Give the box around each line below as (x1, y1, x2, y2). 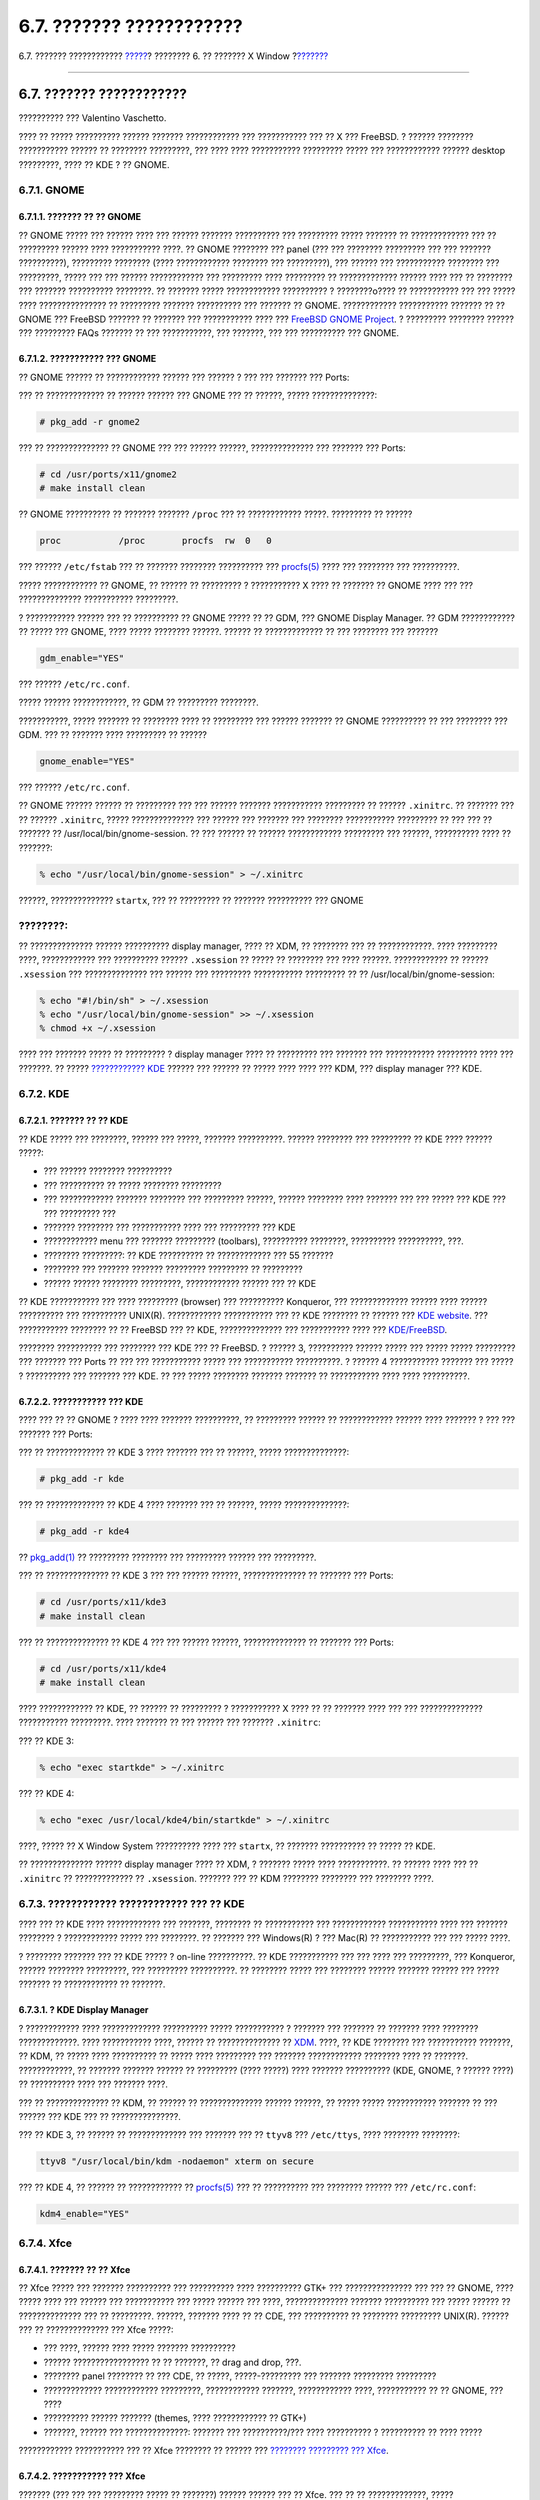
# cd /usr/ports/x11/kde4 (39, 1663, 167, 1674)
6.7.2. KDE (18, 1087, 70, 1101)
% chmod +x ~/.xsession (39, 1023, 157, 1034)
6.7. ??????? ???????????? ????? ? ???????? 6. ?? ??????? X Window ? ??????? (18, 50, 329, 62)
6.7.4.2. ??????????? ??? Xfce (18, 2470, 146, 2482)
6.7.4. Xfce (18, 2236, 73, 2250)
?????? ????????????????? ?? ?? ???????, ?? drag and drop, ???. (43, 2356, 302, 2368)
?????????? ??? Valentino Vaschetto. (18, 112, 167, 124)
